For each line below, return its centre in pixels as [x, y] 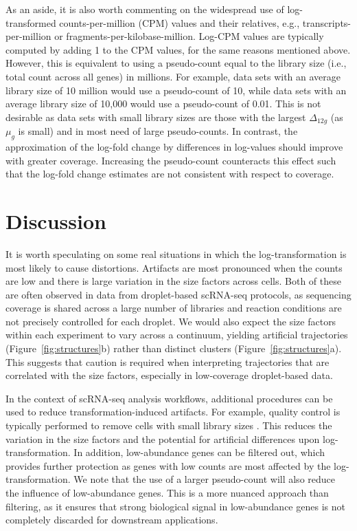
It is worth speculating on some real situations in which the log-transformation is [176, 253]
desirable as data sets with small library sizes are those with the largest [156, 117]
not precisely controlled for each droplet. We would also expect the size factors [171, 321]
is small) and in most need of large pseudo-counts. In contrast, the [158, 131]
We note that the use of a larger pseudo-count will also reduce [205, 479]
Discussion [56, 220]
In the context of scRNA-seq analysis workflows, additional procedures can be [169, 398]
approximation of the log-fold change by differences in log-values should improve [174, 147]
